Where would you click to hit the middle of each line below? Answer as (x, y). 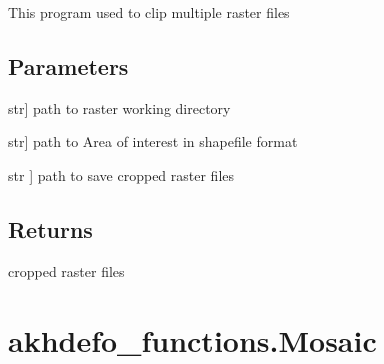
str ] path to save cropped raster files (121, 174)
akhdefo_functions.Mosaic (192, 339)
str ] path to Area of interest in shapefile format (153, 141)
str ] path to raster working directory (119, 107)
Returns (50, 228)
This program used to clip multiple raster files (149, 12)
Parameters (68, 65)
